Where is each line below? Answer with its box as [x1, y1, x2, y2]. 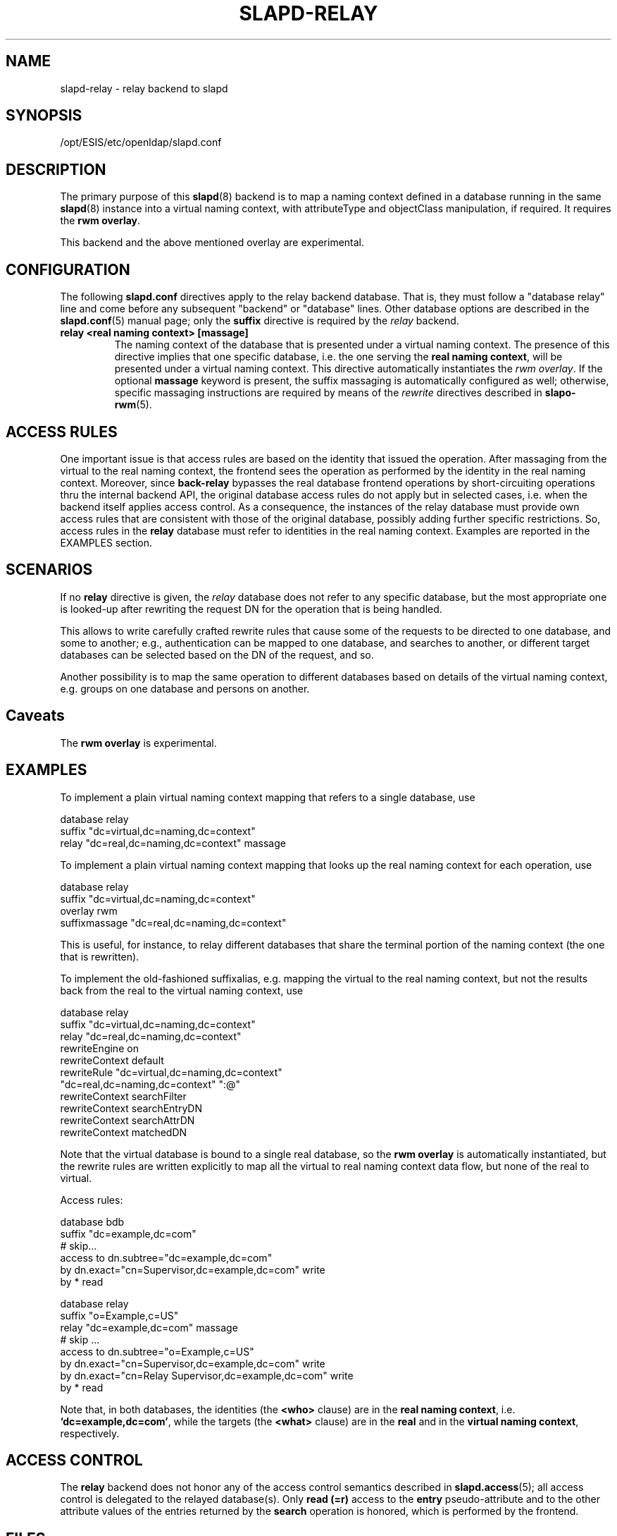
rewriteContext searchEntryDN [60, 1102, 203, 1114]
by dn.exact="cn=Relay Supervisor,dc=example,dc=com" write [60, 1369, 354, 1382]
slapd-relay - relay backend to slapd [60, 82, 228, 95]
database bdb [60, 1215, 125, 1228]
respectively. [60, 1427, 120, 1439]
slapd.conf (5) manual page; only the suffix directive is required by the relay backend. [60, 315, 459, 327]
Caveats [6, 707, 65, 725]
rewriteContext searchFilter [60, 1090, 187, 1102]
